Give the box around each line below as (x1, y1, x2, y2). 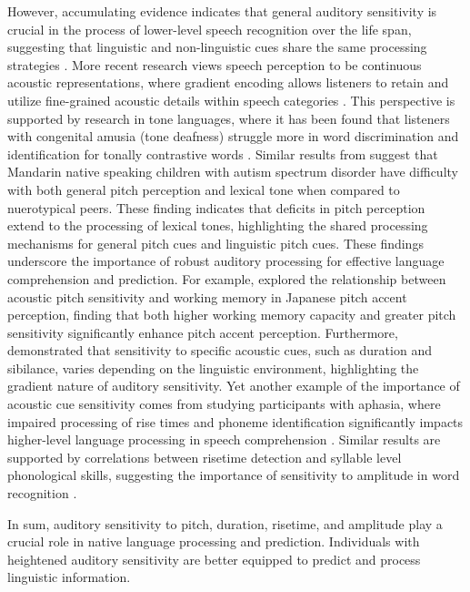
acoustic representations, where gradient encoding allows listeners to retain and (7, 73, 449, 92)
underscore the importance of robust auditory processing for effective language (7, 251, 445, 270)
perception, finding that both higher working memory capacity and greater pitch (7, 305, 456, 324)
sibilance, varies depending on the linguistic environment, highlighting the (7, 358, 419, 377)
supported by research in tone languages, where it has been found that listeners (7, 108, 450, 128)
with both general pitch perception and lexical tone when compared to (7, 179, 400, 199)
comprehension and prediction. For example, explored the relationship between (7, 269, 446, 288)
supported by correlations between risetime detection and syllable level (7, 447, 402, 466)
